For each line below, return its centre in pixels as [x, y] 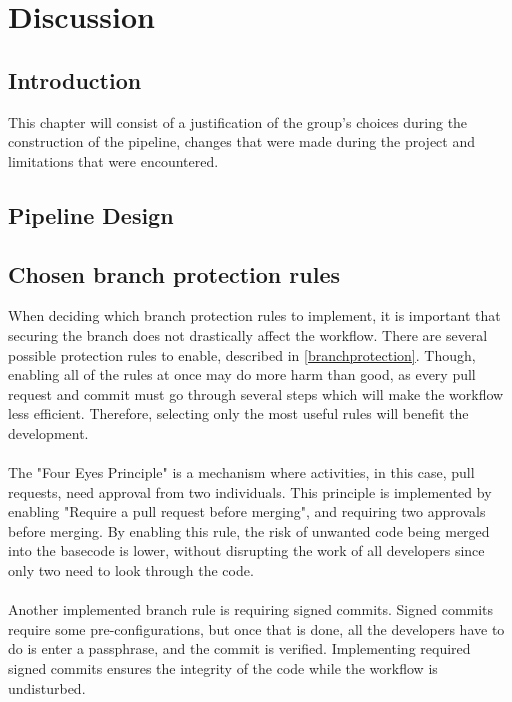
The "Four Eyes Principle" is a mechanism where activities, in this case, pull [241, 472]
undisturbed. [47, 687]
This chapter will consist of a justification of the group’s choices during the [238, 121]
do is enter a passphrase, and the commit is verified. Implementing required [239, 648]
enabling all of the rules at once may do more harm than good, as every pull [242, 374]
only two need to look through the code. [131, 570]
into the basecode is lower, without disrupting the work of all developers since [246, 550]
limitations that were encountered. [113, 160]
